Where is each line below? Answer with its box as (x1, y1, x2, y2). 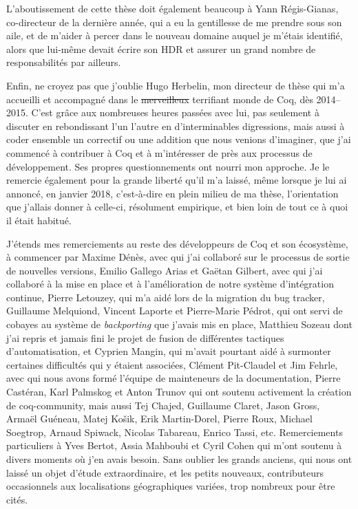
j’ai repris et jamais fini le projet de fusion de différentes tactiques (6, 330, 284, 345)
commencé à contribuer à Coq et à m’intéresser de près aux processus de (6, 145, 313, 160)
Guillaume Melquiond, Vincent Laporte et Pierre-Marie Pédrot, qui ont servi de (6, 303, 343, 318)
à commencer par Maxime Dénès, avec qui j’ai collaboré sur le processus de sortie (6, 250, 350, 264)
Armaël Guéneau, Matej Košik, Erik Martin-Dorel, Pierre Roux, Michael (6, 411, 313, 426)
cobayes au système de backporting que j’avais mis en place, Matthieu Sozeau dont (6, 317, 352, 332)
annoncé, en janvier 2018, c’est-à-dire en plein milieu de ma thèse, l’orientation (6, 186, 339, 200)
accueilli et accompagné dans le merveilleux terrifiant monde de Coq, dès (6, 91, 313, 106)
